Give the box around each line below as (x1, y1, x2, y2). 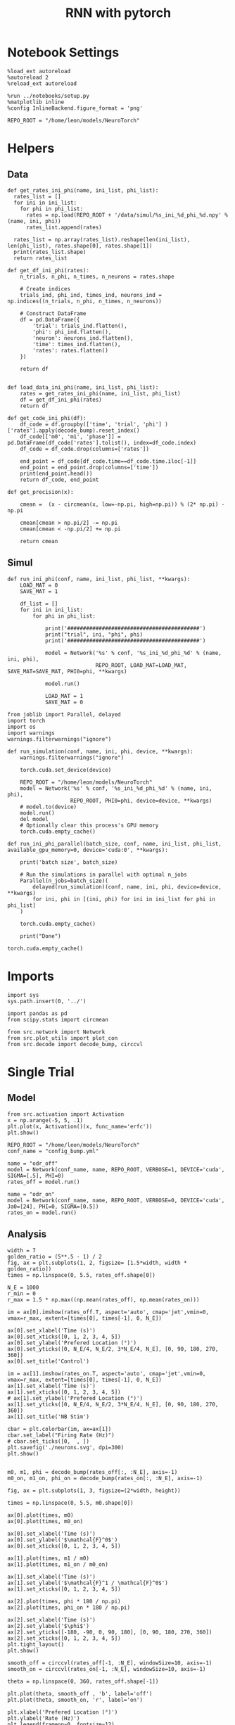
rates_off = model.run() (7, 1178, 80, 1185)
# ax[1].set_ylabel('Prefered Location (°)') (7, 1394, 143, 1401)
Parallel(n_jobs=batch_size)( (20, 877, 109, 884)
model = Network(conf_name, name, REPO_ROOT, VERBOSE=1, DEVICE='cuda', (7, 1166, 225, 1173)
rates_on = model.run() (7, 1209, 77, 1216)
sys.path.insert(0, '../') (7, 998, 87, 1005)
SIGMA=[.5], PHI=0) (7, 1172, 65, 1179)
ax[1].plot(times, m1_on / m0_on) (7, 1560, 109, 1568)
